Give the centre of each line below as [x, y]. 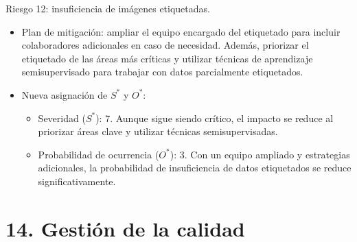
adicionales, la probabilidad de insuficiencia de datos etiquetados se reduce [195, 168]
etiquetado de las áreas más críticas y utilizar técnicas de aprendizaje [167, 58]
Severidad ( [62, 118]
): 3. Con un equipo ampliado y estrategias [260, 154]
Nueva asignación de [65, 94]
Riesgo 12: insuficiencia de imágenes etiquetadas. [108, 8]
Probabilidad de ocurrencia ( [99, 154]
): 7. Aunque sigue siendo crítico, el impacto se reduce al [215, 118]
